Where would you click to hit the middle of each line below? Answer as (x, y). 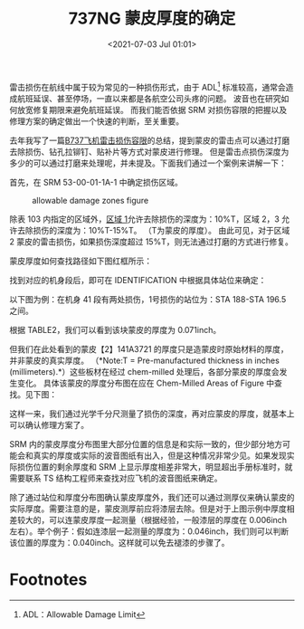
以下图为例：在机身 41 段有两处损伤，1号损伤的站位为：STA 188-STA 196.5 (148, 299)
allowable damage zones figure (90, 200)
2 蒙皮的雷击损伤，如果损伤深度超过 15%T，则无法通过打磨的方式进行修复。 (152, 242)
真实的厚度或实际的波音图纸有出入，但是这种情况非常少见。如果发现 (160, 455)
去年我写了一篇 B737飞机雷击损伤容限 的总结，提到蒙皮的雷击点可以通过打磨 (150, 140)
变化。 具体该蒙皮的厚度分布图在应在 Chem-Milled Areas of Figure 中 (146, 383)
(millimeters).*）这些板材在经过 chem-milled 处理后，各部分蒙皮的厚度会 (144, 371)
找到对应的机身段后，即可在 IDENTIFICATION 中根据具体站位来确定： (138, 280)
